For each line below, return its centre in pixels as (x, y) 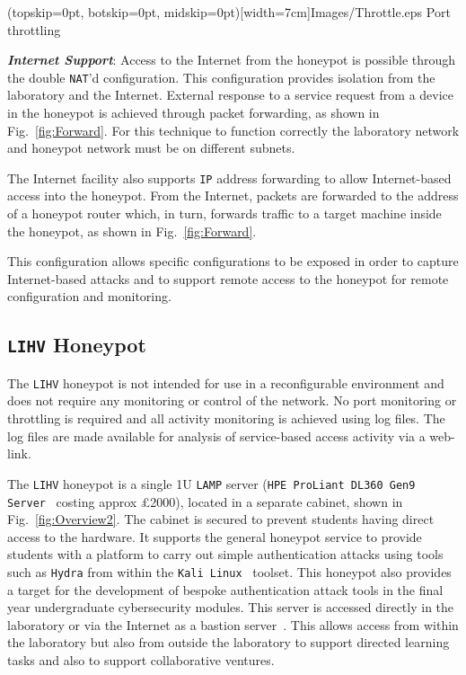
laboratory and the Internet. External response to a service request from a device (231, 95)
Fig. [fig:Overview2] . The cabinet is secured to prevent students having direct (221, 519)
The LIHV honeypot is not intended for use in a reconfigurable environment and (226, 382)
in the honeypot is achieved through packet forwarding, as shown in (193, 113)
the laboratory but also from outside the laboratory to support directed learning (229, 642)
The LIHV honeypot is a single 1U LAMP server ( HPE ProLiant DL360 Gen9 (211, 483)
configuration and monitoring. (89, 296)
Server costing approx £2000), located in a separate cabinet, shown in (205, 501)
